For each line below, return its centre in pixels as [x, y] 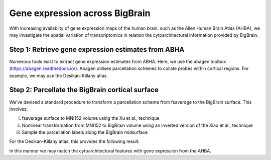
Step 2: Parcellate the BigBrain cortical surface [84, 90]
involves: [19, 109]
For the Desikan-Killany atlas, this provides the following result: [75, 141]
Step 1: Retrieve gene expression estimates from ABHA [97, 50]
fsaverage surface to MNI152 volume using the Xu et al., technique [91, 118]
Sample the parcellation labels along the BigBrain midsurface [85, 132]
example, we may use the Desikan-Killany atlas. [58, 75]
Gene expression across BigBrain [80, 13]
